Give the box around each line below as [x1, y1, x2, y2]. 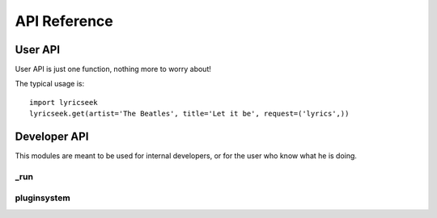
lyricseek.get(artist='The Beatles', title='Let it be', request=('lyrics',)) [29, 109, 350, 119]
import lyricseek [29, 98, 98, 107]
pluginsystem [15, 192, 70, 203]
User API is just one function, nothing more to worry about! [15, 65, 212, 74]
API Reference [15, 12, 113, 30]
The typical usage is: [15, 79, 85, 89]
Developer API [15, 130, 89, 144]
